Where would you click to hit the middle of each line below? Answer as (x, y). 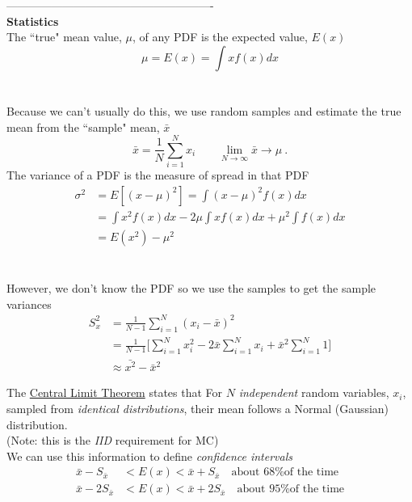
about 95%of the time (291, 489)
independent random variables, (314, 392)
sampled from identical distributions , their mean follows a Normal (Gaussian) (198, 408)
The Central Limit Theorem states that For (115, 392)
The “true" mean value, (64, 37)
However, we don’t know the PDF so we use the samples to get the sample (191, 288)
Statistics (33, 21)
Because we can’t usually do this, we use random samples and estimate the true (204, 110)
